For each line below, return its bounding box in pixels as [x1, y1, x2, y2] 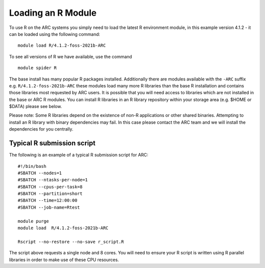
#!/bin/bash [18, 163, 47, 169]
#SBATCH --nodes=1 [18, 170, 62, 176]
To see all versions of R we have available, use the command [9, 54, 132, 59]
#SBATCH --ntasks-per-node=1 [18, 177, 88, 183]
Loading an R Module [9, 7, 97, 18]
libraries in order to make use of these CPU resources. [9, 257, 119, 263]
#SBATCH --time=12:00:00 [18, 198, 78, 203]
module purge [18, 218, 49, 224]
